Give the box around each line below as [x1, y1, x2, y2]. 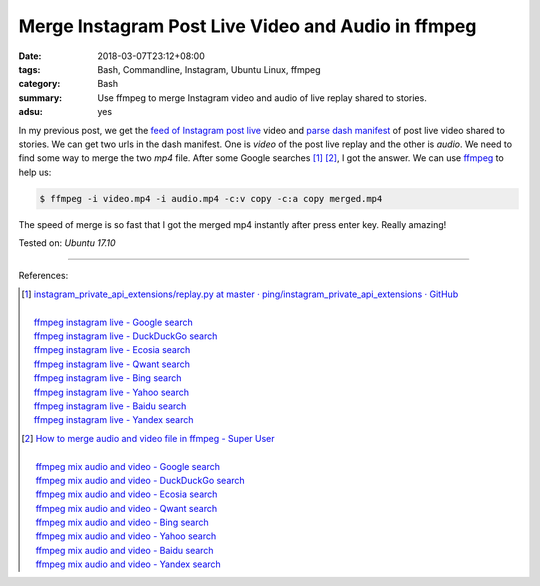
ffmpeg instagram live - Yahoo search [33, 386, 190, 398]
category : [18, 78, 61, 90]
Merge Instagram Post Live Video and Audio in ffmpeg [18, 15, 477, 37]
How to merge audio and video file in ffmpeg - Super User [35, 432, 275, 444]
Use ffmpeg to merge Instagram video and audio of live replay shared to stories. [97, 91, 427, 104]
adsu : [18, 106, 44, 118]
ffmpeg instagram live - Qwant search [33, 358, 190, 370]
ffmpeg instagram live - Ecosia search [33, 344, 191, 356]
